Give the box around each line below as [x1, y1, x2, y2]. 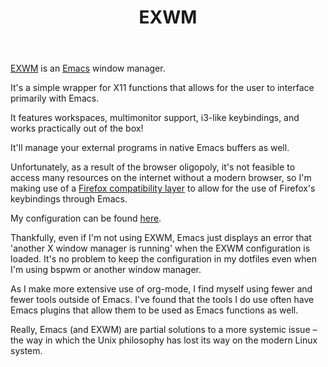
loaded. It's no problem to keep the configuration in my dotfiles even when [10, 253, 317, 265]
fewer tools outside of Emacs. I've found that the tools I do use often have [10, 294, 315, 306]
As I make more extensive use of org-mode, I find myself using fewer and [10, 283, 313, 295]
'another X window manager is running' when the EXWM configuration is [10, 242, 311, 255]
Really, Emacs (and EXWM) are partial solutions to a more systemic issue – [10, 324, 318, 336]
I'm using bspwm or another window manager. [10, 264, 202, 276]
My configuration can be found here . [10, 212, 162, 225]
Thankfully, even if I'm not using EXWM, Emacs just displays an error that [10, 232, 312, 244]
